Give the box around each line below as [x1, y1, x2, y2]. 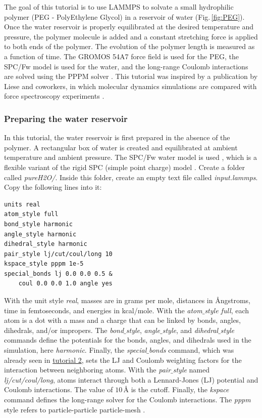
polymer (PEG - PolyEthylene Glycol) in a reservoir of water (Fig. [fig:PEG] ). [4, 11, 245, 22]
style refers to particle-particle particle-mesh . [4, 404, 145, 414]
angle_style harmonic [4, 230, 77, 238]
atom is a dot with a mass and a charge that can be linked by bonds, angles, [4, 315, 241, 325]
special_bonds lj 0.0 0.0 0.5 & [4, 270, 113, 277]
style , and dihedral [162, 324, 219, 335]
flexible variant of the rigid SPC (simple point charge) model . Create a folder [4, 161, 245, 172]
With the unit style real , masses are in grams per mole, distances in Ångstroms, [4, 295, 250, 306]
